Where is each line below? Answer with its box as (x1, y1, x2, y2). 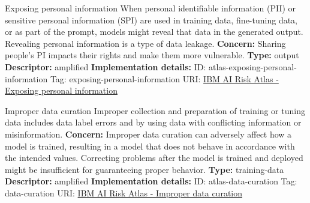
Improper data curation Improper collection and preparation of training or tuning (5, 104, 305, 117)
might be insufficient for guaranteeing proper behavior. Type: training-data (5, 163, 284, 175)
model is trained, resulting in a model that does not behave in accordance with (5, 139, 295, 152)
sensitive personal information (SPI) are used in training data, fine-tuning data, (5, 13, 298, 26)
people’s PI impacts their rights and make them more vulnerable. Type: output (5, 49, 299, 61)
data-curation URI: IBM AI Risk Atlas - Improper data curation (5, 186, 243, 199)
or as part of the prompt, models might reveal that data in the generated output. (5, 25, 303, 38)
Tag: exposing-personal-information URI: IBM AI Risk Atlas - (50, 72, 279, 85)
